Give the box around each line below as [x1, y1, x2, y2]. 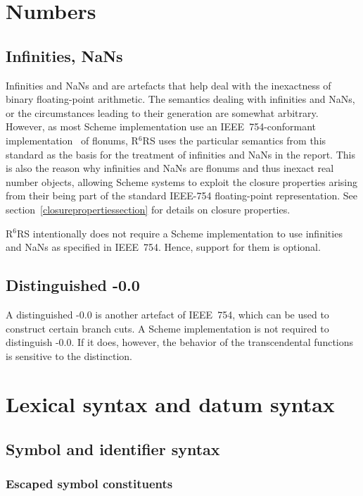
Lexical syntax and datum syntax [6, 390, 335, 418]
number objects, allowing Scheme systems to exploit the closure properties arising [6, 174, 358, 189]
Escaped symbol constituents [6, 475, 173, 492]
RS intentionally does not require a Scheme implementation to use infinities [17, 225, 343, 240]
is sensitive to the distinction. [6, 348, 132, 363]
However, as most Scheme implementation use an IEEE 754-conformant [6, 119, 317, 134]
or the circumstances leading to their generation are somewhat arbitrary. [6, 105, 319, 120]
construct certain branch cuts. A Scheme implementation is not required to [6, 321, 329, 335]
